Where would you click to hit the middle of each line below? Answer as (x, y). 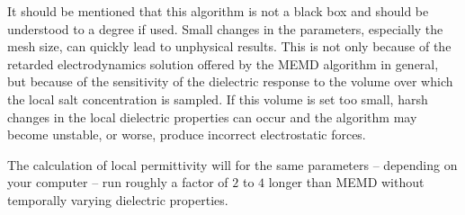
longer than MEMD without (346, 182)
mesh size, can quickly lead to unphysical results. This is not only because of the (229, 46)
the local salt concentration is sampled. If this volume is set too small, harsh (218, 99)
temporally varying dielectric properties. (118, 199)
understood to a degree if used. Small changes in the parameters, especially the (225, 28)
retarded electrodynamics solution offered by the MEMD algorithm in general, (223, 63)
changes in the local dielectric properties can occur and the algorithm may (212, 116)
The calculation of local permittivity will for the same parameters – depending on (232, 164)
